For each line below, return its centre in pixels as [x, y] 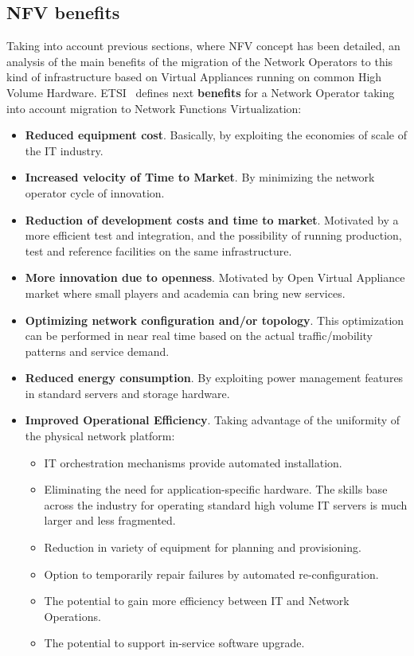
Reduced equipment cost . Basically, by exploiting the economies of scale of [216, 135]
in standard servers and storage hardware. [127, 393]
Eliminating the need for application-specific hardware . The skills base [216, 489]
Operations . [72, 616]
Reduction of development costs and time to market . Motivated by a [212, 219]
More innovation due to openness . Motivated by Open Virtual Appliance [215, 277]
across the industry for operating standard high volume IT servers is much [226, 504]
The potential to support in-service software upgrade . [174, 643]
